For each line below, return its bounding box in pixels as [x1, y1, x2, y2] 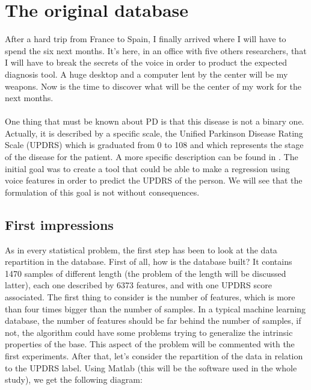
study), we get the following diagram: [5, 373, 143, 386]
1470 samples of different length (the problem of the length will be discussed [5, 267, 286, 279]
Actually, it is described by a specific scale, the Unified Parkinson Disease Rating [5, 126, 303, 139]
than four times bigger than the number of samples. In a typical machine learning [5, 302, 306, 315]
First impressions [5, 215, 114, 234]
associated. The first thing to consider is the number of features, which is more [5, 291, 295, 303]
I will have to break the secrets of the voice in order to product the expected [5, 56, 287, 69]
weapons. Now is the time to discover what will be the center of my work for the [5, 79, 302, 92]
